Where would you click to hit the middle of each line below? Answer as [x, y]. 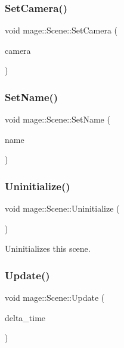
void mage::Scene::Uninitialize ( [62, 208]
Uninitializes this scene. [48, 248]
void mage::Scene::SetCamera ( [61, 30]
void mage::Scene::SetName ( [58, 119]
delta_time [25, 317]
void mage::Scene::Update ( [55, 297]
